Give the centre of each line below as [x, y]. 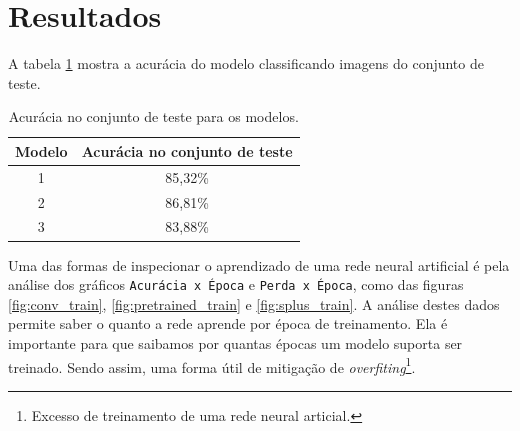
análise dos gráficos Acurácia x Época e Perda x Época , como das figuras [236, 284]
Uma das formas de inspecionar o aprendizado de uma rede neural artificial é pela [259, 264]
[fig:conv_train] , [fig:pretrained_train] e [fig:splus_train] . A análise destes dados [254, 303]
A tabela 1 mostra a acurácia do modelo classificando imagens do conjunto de [246, 63]
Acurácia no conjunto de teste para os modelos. [153, 116]
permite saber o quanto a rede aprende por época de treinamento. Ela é [228, 323]
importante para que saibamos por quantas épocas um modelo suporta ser [235, 342]
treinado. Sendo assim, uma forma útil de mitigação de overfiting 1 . [212, 365]
